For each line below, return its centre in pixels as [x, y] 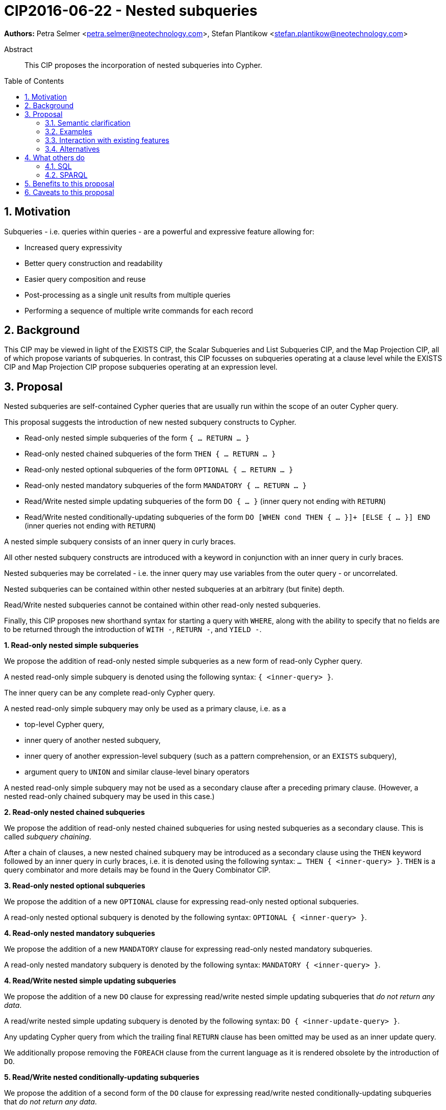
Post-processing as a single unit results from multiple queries [128, 295]
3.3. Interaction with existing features [107, 140]
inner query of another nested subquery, [93, 740]
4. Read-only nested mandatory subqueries [80, 933]
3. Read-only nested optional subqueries [75, 886]
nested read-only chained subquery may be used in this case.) [109, 797]
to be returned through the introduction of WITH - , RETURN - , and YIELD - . [133, 630]
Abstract [18, 49]
